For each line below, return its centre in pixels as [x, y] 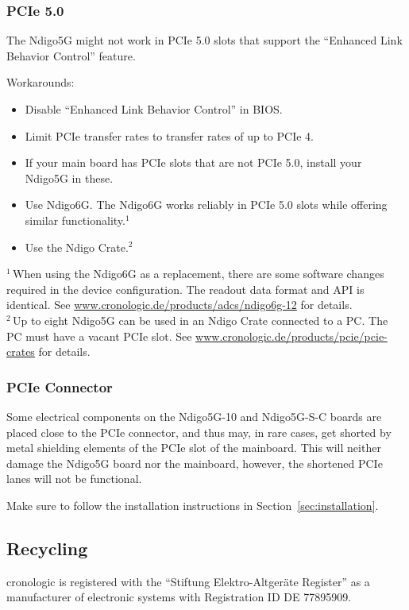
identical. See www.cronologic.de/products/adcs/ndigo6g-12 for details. [179, 305]
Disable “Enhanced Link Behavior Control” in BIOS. [154, 109]
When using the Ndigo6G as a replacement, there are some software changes [199, 274]
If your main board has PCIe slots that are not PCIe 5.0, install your [193, 162]
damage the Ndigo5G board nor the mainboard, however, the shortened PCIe [195, 463]
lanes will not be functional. [74, 479]
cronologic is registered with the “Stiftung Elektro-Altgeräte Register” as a [188, 581]
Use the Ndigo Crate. [77, 247]
